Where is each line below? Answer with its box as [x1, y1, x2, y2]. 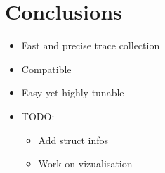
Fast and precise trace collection [21, 38, 160, 53]
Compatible [21, 61, 72, 76]
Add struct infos [38, 132, 108, 147]
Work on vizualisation [38, 156, 133, 171]
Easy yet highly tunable [21, 85, 124, 100]
